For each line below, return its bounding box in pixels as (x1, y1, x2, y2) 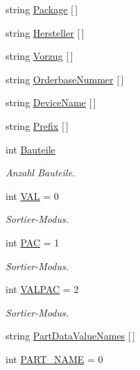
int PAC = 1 (6, 235, 60, 249)
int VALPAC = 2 (6, 282, 79, 296)
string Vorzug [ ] (6, 49, 73, 63)
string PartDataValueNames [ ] (6, 328, 135, 343)
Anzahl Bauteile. (6, 165, 76, 180)
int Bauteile (6, 142, 55, 156)
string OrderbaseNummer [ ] (6, 72, 124, 86)
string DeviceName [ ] (6, 95, 96, 110)
